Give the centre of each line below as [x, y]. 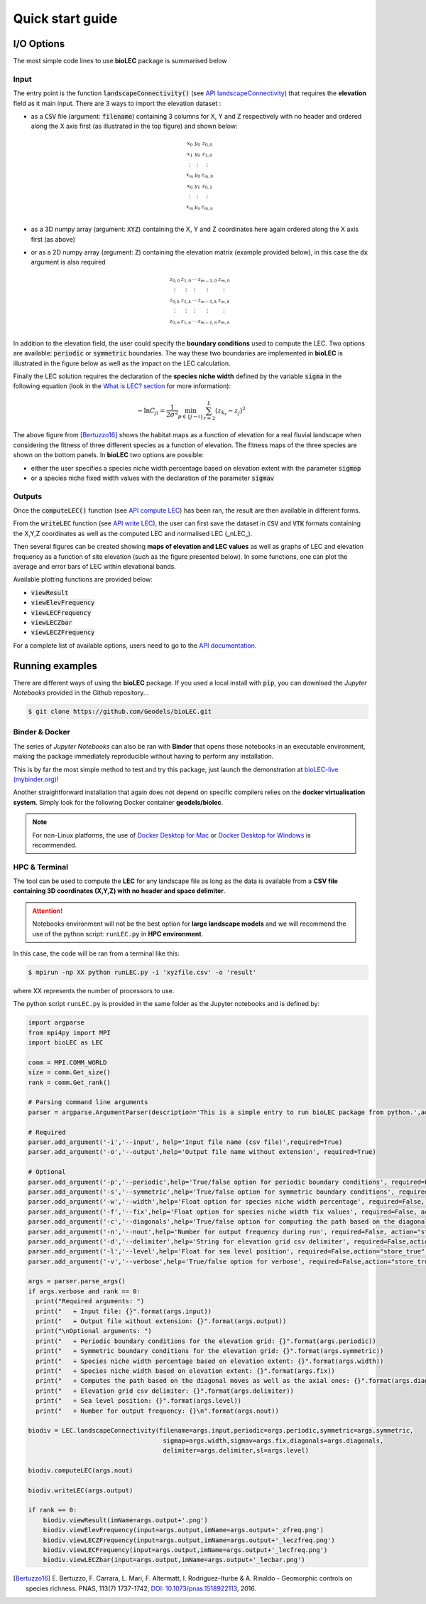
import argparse [56, 1023]
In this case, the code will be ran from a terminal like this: [97, 953]
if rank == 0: [53, 1510]
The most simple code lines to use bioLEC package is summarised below [120, 61]
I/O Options [39, 44]
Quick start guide [65, 18]
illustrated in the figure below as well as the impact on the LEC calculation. [122, 363]
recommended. [55, 845]
